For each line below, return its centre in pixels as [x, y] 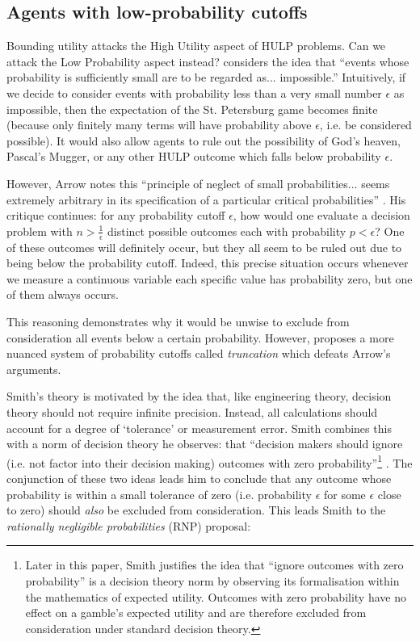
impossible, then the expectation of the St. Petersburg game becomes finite [192, 109]
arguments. [34, 369]
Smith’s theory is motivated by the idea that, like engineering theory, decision [199, 396]
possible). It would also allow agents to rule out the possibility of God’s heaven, [204, 140]
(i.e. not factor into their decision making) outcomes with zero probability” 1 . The [210, 461]
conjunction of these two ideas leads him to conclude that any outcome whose [199, 478]
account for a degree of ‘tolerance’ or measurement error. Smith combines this [199, 428]
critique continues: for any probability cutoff [116, 215]
